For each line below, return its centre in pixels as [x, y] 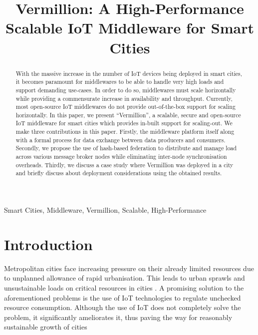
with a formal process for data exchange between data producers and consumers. [121, 140]
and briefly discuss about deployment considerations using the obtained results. [119, 173]
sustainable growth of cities [46, 327]
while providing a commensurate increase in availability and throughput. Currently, [124, 98]
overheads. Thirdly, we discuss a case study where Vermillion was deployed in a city [125, 165]
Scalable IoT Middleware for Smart [129, 28]
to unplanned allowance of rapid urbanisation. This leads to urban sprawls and [125, 278]
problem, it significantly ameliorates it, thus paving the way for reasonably [118, 317]
